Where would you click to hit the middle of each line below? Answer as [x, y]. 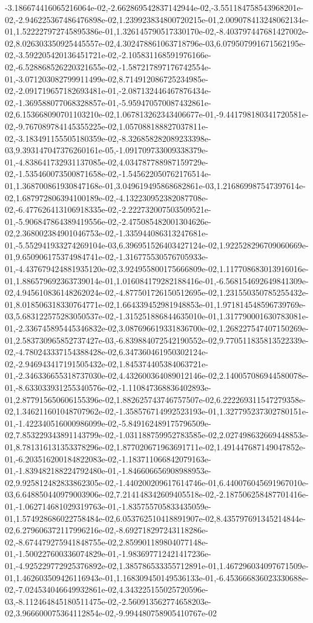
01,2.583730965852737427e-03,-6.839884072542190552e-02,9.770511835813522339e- [157, 340]
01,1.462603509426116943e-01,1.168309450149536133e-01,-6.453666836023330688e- [157, 577]
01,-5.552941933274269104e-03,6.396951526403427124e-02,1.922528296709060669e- [157, 245]
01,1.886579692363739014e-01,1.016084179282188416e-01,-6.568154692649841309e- [157, 280]
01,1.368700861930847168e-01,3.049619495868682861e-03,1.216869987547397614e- [155, 185]
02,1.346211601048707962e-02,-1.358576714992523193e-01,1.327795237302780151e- [157, 411]
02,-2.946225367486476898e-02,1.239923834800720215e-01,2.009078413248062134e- [157, 19]
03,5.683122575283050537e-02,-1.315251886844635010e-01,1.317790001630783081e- [157, 316]
